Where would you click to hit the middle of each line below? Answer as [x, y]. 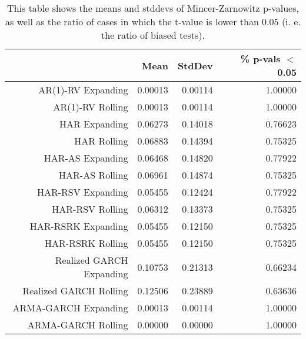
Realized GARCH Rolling [75, 291]
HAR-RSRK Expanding [79, 226]
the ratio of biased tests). [153, 35]
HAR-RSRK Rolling [87, 243]
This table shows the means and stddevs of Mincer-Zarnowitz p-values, [153, 8]
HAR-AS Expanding [86, 158]
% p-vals [260, 58]
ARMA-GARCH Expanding [70, 308]
